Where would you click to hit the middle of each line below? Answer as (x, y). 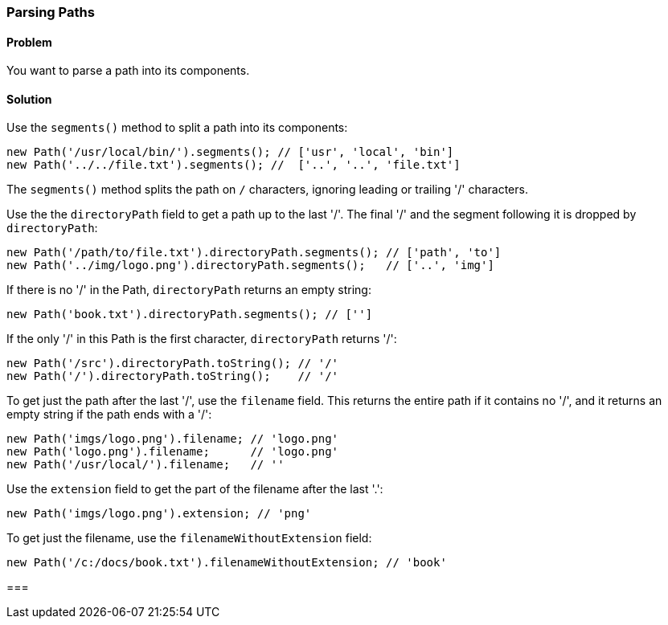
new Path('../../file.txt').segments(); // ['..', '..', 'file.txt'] (234, 165)
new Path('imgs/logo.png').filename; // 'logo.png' (173, 439)
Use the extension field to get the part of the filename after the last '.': (195, 489)
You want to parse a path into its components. (128, 71)
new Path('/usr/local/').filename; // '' (145, 465)
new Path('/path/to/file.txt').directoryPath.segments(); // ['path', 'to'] (254, 253)
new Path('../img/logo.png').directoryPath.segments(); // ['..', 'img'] (250, 266)
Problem (29, 42)
